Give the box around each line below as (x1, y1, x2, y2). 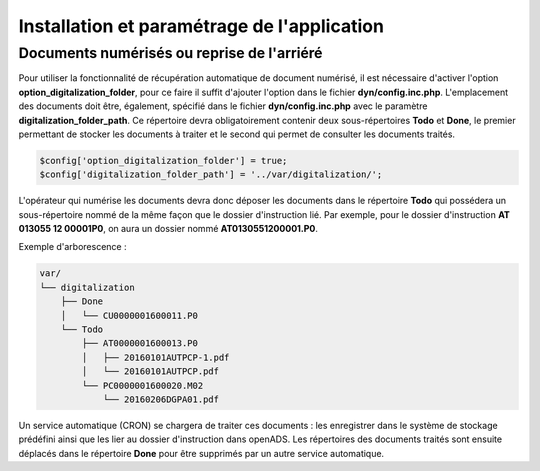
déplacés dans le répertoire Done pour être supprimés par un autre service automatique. (18, 447, 385, 459)
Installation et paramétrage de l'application (18, 15, 385, 37)
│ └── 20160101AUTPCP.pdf (81, 366, 220, 377)
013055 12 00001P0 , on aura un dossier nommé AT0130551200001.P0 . (18, 223, 319, 235)
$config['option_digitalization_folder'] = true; (39, 155, 288, 166)
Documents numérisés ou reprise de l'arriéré (18, 44, 323, 62)
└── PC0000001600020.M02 (81, 380, 204, 391)
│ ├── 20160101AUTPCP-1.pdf (81, 351, 230, 363)
